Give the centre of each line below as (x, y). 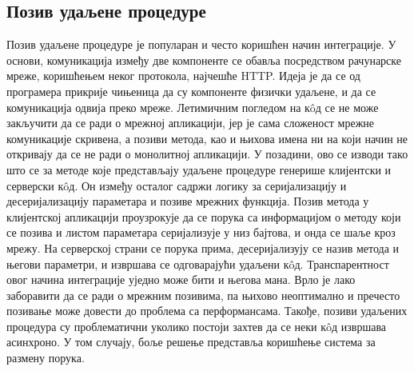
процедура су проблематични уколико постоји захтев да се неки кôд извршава (197, 326)
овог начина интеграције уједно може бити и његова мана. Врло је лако (181, 279)
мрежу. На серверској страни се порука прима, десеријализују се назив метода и (203, 247)
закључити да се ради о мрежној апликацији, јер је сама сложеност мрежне (191, 123)
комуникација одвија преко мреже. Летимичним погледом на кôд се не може (193, 107)
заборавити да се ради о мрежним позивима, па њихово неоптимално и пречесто (203, 295)
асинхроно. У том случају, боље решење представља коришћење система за (191, 342)
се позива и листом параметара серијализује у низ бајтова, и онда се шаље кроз (201, 232)
